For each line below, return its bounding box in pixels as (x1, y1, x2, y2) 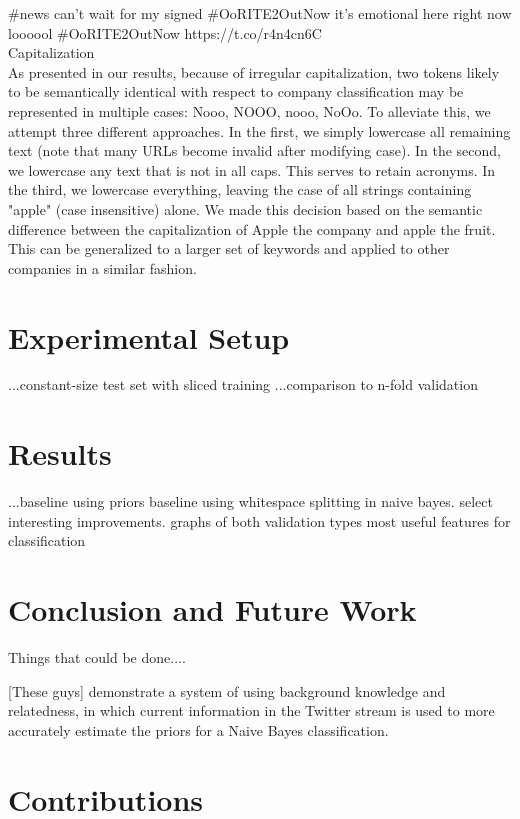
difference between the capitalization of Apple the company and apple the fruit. (8, 218, 496, 239)
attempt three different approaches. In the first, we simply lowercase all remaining (8, 120, 511, 141)
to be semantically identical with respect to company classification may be (8, 81, 464, 102)
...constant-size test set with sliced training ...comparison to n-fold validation (8, 374, 478, 395)
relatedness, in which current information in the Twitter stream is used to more (8, 700, 495, 721)
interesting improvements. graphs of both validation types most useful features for (8, 510, 511, 531)
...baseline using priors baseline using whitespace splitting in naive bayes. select (8, 491, 493, 512)
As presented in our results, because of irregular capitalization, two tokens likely (8, 61, 500, 82)
